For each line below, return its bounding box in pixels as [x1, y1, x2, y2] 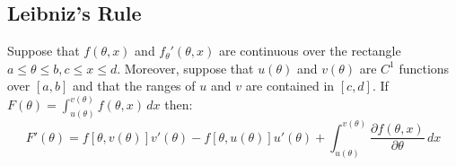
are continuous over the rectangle [218, 41, 401, 60]
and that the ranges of [72, 76, 196, 95]
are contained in [245, 76, 335, 95]
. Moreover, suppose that [117, 58, 254, 77]
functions [399, 58, 450, 77]
